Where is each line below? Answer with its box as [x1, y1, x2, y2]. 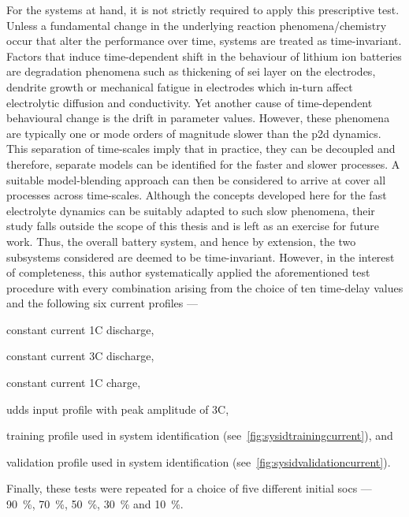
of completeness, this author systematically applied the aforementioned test [6, 264, 370, 281]
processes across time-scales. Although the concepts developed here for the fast [6, 187, 387, 203]
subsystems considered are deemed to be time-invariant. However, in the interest [6, 248, 395, 265]
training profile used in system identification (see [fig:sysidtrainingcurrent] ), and [6, 427, 393, 444]
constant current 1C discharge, [6, 321, 154, 337]
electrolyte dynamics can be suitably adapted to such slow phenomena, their [6, 202, 375, 218]
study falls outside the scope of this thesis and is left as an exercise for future [6, 218, 379, 234]
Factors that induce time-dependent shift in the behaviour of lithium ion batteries [6, 47, 402, 64]
